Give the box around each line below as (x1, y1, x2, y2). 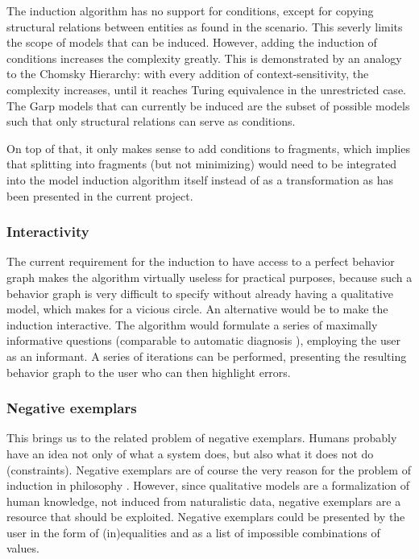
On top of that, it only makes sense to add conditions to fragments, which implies (6, 139, 410, 156)
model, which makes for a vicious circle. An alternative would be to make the (6, 300, 388, 317)
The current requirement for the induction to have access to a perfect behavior (6, 253, 395, 270)
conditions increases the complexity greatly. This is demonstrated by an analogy (6, 49, 402, 66)
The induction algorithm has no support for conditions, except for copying (6, 2, 374, 19)
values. (6, 540, 39, 557)
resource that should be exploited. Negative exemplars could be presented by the (6, 508, 405, 525)
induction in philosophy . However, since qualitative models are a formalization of (6, 477, 410, 494)
